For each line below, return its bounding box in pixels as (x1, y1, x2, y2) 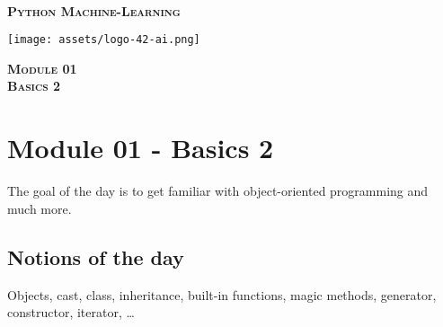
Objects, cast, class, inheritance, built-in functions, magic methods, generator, (7, 285, 437, 304)
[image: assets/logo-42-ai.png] (7, 33, 200, 47)
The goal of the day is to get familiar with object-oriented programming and (7, 181, 429, 200)
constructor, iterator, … (7, 303, 135, 322)
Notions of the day (7, 243, 184, 270)
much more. (7, 199, 72, 217)
